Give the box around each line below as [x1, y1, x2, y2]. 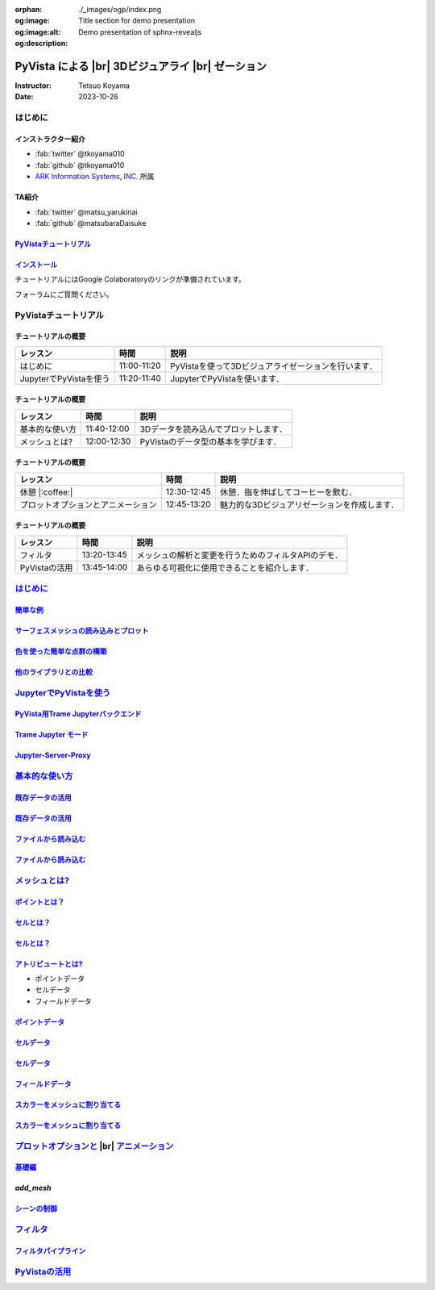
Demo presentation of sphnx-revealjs [78, 27, 202, 36]
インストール [14, 259, 58, 269]
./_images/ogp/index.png [78, 5, 162, 14]
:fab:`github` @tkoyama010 [35, 160, 125, 169]
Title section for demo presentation [78, 16, 196, 26]
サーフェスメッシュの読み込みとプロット [14, 625, 149, 635]
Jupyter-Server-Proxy [14, 750, 92, 760]
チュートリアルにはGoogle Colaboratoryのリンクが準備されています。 [14, 274, 246, 284]
